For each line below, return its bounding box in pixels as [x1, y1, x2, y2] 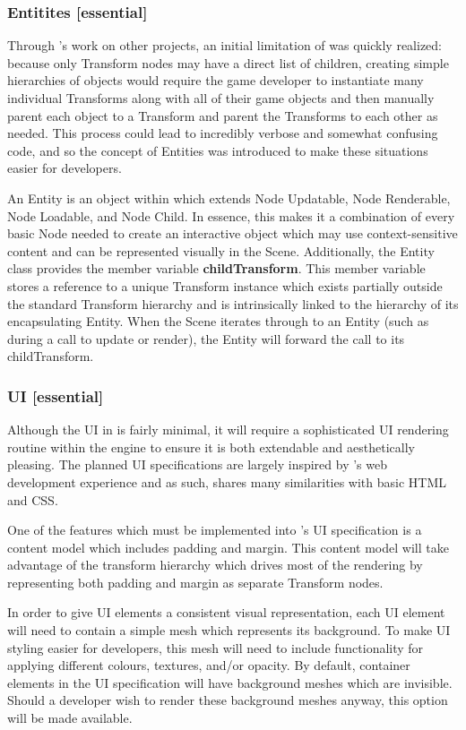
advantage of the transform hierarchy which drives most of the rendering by [7, 555, 423, 574]
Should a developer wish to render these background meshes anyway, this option [7, 691, 448, 709]
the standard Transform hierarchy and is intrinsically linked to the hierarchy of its [7, 294, 459, 313]
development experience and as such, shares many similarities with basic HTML [7, 472, 447, 491]
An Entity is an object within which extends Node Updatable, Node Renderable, [7, 188, 451, 207]
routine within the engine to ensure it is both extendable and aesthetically [7, 437, 415, 456]
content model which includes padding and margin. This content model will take [7, 537, 449, 556]
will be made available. [7, 709, 133, 727]
